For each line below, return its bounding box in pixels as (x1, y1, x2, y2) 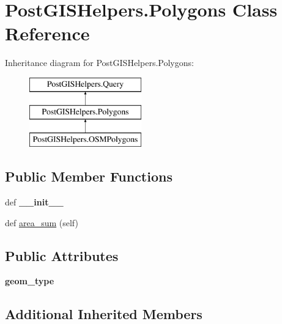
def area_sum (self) (5, 216, 78, 229)
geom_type (5, 274, 54, 287)
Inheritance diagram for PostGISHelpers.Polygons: (5, 56, 194, 69)
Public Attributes (5, 246, 119, 265)
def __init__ (5, 196, 64, 208)
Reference (5, 21, 90, 46)
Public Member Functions (5, 167, 173, 186)
